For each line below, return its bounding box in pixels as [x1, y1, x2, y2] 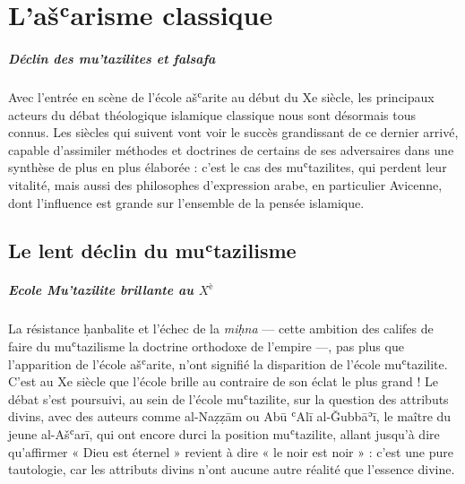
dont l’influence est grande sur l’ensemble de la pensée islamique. [8, 193, 365, 212]
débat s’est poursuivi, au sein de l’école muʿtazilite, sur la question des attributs [8, 389, 449, 408]
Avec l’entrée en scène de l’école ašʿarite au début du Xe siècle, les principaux [8, 87, 435, 106]
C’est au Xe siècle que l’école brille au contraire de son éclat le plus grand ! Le [8, 372, 439, 391]
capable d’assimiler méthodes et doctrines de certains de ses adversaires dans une [8, 140, 454, 159]
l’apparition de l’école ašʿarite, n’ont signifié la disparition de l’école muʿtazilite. [8, 354, 448, 373]
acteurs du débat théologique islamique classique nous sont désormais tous [8, 105, 416, 124]
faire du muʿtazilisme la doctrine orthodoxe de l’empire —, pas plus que [8, 337, 404, 356]
